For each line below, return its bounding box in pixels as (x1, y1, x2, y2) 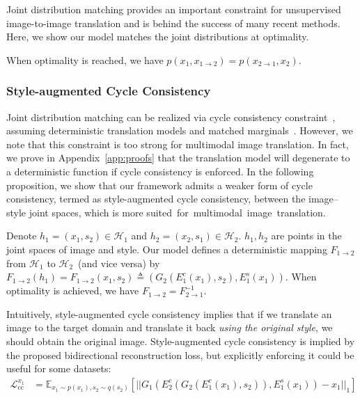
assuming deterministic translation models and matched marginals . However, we (6, 123, 353, 138)
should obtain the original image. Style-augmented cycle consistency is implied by (6, 333, 355, 348)
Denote (6, 228, 37, 243)
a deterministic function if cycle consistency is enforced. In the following (6, 164, 314, 178)
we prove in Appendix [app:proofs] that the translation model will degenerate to (6, 150, 350, 165)
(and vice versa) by (78, 255, 160, 270)
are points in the (271, 228, 342, 243)
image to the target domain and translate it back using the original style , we (6, 320, 333, 335)
